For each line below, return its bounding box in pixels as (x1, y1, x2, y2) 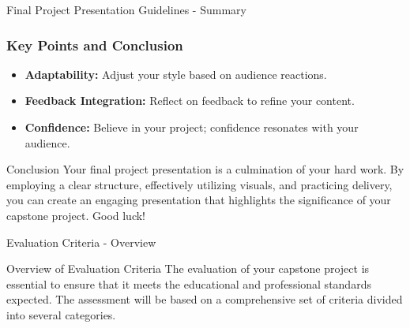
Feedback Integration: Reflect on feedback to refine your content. (24, 92, 355, 109)
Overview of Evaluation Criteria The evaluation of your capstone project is (6, 260, 370, 277)
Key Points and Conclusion (6, 35, 183, 54)
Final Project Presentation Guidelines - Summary (6, 2, 246, 17)
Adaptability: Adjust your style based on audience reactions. (24, 65, 327, 82)
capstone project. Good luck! (6, 207, 146, 223)
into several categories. (6, 306, 116, 322)
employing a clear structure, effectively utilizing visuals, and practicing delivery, (6, 176, 393, 192)
